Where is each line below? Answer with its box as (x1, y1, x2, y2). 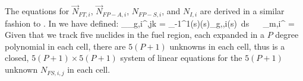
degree (275, 28, 299, 41)
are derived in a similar (200, 5, 285, 17)
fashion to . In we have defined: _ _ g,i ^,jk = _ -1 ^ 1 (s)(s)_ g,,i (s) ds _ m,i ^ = (5, 17, 295, 29)
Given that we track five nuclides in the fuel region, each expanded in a (5, 28, 264, 41)
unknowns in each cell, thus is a (169, 40, 285, 52)
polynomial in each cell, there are (5, 40, 126, 52)
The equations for (5, 5, 70, 17)
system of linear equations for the (120, 51, 242, 64)
